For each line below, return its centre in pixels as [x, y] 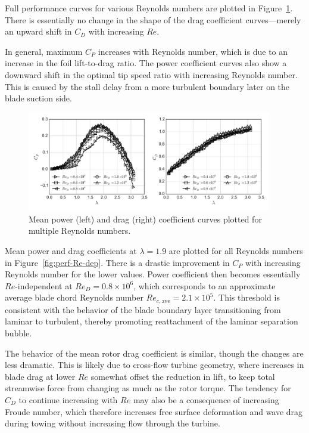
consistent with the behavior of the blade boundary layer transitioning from [143, 309]
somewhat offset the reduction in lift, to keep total [183, 376]
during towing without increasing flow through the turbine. [113, 423]
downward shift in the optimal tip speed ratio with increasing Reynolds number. [151, 74]
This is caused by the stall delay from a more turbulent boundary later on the [147, 86]
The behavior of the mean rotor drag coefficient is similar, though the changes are [154, 353]
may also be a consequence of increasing [206, 399]
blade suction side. [38, 98]
